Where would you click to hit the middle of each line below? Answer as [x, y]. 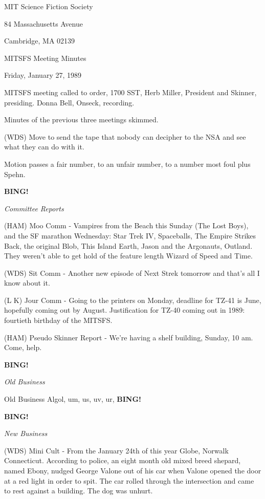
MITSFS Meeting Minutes [45, 58]
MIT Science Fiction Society [49, 6]
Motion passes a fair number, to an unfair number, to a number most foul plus [127, 164]
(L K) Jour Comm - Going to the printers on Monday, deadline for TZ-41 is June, [133, 300]
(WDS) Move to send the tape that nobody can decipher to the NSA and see [125, 136]
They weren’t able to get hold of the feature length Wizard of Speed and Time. [128, 256]
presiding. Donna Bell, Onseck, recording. [69, 102]
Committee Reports [34, 208]
